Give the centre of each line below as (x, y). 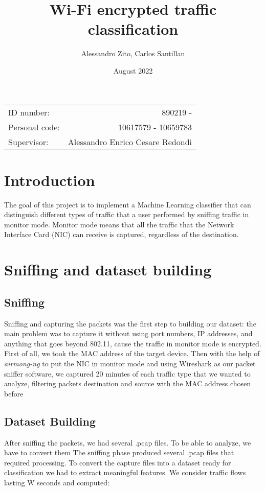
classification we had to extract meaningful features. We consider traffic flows (125, 472)
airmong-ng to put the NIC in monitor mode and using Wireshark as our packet (130, 363)
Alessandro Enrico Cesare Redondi (130, 142)
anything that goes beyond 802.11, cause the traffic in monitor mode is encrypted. (133, 343)
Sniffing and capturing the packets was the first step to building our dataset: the (130, 323)
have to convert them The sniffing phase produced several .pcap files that (119, 452)
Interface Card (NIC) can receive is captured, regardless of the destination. (122, 234)
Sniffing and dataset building (108, 270)
